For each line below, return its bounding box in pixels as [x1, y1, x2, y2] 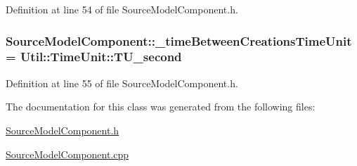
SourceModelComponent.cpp [6, 146, 129, 161]
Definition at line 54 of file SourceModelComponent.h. [6, 2, 238, 16]
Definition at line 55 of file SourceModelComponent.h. [6, 75, 238, 90]
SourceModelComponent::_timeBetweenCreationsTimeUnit [6, 32, 352, 49]
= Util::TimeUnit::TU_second [6, 48, 182, 65]
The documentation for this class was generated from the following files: [6, 99, 316, 114]
